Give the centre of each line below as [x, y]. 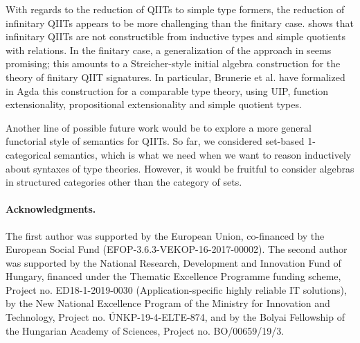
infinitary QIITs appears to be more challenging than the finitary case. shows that [180, 23]
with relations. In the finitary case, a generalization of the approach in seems [169, 50]
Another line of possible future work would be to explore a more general [159, 127]
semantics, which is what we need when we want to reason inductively [203, 154]
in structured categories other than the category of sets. [124, 182]
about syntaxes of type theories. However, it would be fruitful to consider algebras [180, 168]
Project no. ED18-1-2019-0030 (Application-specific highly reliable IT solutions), [176, 289]
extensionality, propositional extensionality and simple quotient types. [154, 104]
